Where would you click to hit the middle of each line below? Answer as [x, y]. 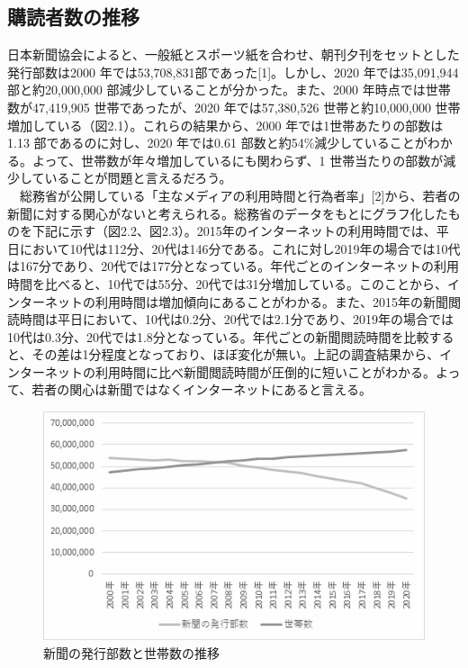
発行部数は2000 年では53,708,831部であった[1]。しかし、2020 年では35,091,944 [233, 72]
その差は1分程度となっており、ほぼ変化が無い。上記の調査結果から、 [236, 354]
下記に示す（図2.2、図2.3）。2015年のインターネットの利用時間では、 [234, 231]
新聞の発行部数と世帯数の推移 [131, 653]
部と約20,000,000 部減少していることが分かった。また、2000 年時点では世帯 [229, 90]
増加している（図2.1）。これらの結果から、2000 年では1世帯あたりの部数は [225, 125]
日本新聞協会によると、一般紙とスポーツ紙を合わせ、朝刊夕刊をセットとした [234, 54]
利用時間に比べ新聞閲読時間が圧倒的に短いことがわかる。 [265, 371]
